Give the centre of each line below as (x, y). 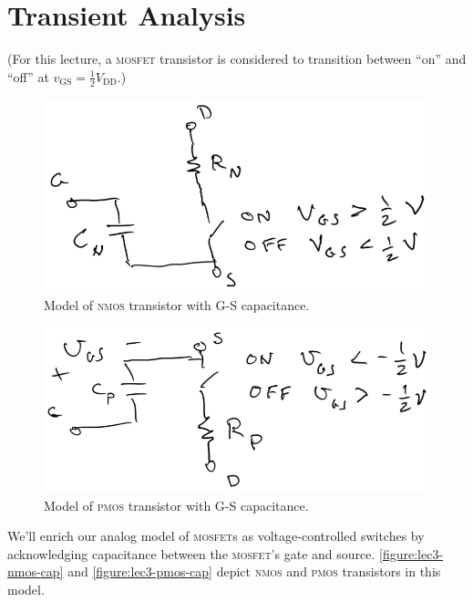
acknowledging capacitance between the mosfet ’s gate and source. (191, 553)
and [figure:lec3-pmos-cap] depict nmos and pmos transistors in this (254, 571)
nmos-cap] (36, 571)
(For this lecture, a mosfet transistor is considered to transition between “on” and (237, 59)
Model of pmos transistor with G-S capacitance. (176, 505)
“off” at (28, 76)
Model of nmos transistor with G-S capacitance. (177, 305)
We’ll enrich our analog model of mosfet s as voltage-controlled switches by (216, 536)
